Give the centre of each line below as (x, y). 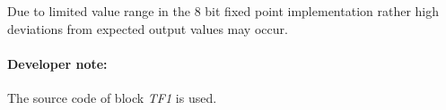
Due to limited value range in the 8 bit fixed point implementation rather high (223, 11)
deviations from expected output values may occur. (148, 28)
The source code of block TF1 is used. (112, 97)
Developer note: (57, 63)
